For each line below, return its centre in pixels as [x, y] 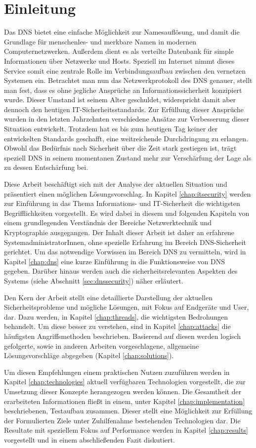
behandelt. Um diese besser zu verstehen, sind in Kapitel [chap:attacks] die [117, 326]
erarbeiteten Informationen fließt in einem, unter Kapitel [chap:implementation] [125, 401]
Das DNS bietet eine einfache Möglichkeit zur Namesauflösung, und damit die [122, 32]
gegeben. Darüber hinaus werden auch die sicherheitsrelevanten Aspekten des [121, 271]
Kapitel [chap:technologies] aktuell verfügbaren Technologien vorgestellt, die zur [125, 382]
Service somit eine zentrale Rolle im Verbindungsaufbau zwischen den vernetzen [125, 70]
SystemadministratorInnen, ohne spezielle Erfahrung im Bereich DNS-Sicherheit [125, 242]
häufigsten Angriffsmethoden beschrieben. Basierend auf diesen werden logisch [123, 336]
